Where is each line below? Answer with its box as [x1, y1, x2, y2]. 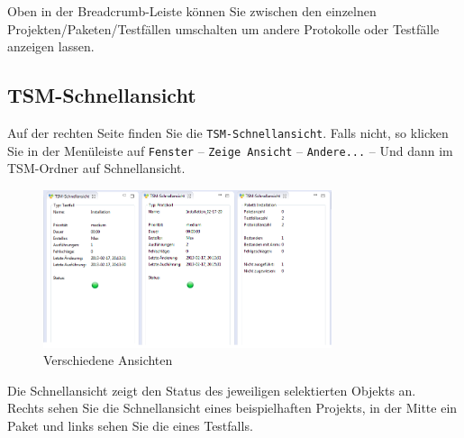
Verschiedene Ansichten [43, 351, 173, 370]
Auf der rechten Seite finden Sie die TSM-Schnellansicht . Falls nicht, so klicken [7, 123, 449, 141]
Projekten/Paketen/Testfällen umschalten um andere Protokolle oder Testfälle [7, 19, 440, 38]
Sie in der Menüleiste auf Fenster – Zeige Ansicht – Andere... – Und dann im [7, 141, 453, 160]
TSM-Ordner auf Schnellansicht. [7, 159, 186, 178]
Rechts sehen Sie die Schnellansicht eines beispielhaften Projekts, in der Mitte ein [7, 398, 458, 417]
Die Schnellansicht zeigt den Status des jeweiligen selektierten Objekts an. [7, 380, 416, 399]
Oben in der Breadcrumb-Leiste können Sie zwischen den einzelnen [7, 2, 377, 20]
